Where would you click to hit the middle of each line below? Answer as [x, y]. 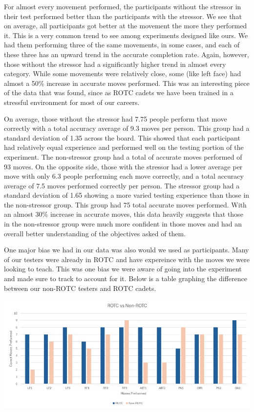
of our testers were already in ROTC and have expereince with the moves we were [127, 259]
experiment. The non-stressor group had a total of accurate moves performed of [123, 156]
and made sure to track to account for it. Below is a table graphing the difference [126, 278]
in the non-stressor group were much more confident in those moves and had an [123, 224]
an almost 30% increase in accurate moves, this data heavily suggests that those [124, 214]
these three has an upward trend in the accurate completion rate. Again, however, [127, 54]
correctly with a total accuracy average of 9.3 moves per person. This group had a [127, 128]
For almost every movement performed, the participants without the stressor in [123, 6]
